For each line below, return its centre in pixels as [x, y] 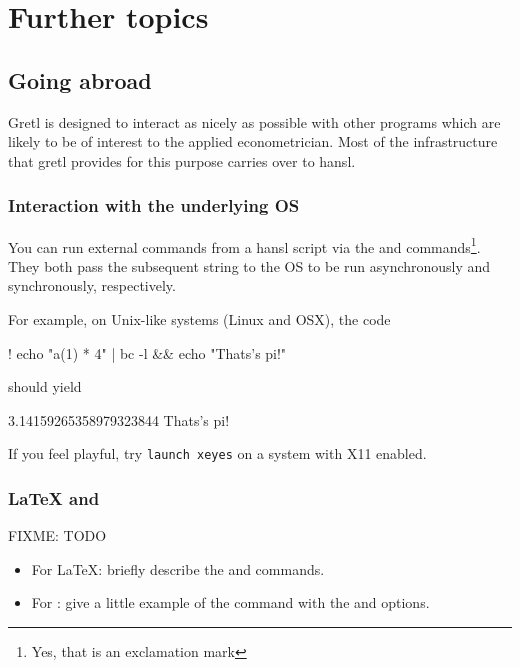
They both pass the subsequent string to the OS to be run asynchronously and [249, 265]
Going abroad [80, 79]
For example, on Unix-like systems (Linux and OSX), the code [199, 319]
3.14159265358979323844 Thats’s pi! [119, 419]
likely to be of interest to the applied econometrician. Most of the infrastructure [253, 141]
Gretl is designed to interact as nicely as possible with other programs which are [254, 121]
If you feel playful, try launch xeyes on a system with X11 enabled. [217, 453]
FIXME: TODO [57, 535]
